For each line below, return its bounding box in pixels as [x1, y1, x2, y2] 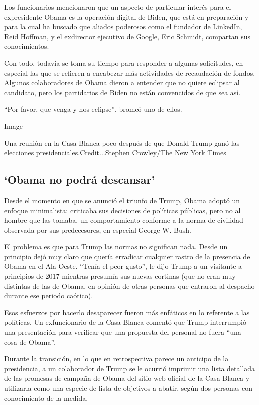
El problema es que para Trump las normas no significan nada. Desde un [4, 241, 228, 252]
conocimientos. [4, 41, 49, 51]
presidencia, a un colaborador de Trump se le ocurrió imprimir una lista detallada [4, 363, 255, 373]
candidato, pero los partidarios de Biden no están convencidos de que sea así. [4, 87, 241, 97]
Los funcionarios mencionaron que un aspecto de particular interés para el [4, 2, 231, 12]
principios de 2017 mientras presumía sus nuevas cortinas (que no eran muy [4, 271, 236, 281]
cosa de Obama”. [4, 336, 55, 347]
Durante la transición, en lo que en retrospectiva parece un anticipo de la [4, 353, 229, 364]
